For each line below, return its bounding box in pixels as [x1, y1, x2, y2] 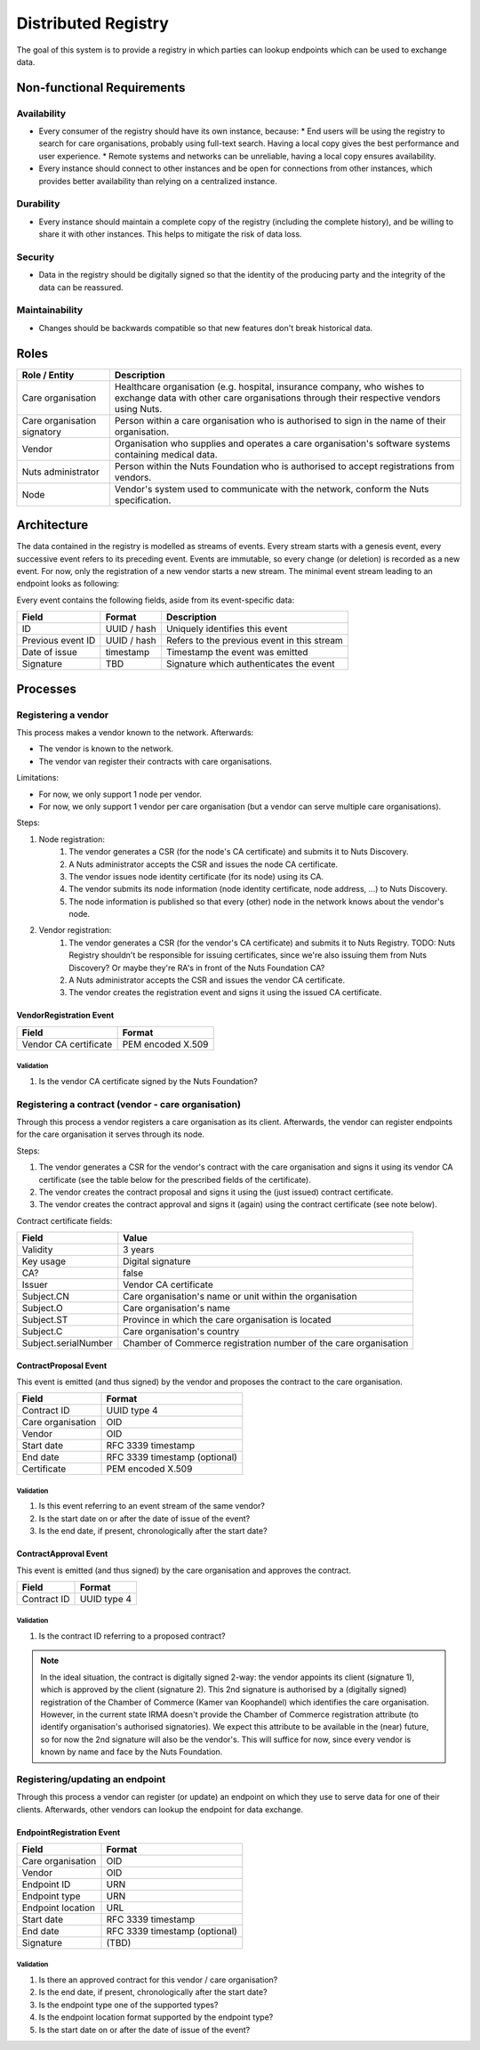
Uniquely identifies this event [165, 623, 288, 636]
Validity [21, 1244, 53, 1256]
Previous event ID [21, 635, 96, 647]
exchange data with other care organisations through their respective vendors [114, 392, 441, 404]
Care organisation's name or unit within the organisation [123, 1291, 357, 1303]
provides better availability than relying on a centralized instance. [38, 175, 277, 186]
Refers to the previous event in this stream [165, 635, 344, 647]
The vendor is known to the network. [38, 743, 173, 754]
